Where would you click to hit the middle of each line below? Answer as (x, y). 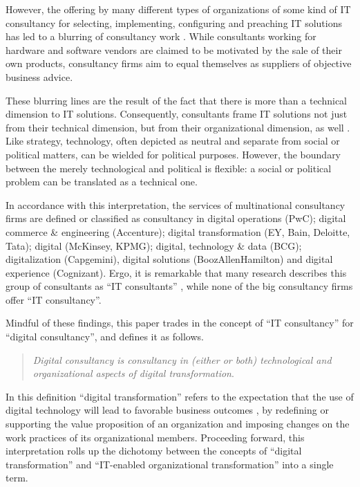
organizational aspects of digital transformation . (133, 373)
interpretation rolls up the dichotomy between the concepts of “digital (154, 451)
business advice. (39, 76)
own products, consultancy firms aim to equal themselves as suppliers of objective (179, 63)
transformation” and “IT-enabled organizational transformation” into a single (170, 464)
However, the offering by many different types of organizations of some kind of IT (178, 9)
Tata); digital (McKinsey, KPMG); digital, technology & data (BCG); (154, 245)
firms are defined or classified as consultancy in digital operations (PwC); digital (176, 218)
